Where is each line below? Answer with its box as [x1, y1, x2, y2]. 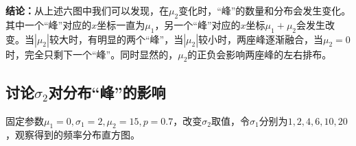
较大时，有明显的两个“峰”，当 [49, 32, 184, 46]
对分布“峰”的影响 [48, 81, 166, 102]
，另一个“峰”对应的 [154, 17, 241, 32]
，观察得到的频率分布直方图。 [5, 127, 140, 142]
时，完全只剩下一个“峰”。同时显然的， [5, 47, 178, 61]
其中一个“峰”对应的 [5, 17, 92, 32]
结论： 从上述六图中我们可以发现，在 [5, 3, 169, 17]
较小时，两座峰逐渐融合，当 [198, 32, 324, 46]
